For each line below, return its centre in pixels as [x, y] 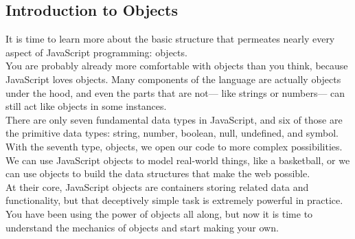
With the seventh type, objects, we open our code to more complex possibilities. [174, 146]
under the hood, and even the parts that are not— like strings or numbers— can [175, 92]
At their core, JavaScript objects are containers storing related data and [157, 186]
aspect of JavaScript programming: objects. [96, 52]
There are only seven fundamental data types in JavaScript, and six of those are [174, 119]
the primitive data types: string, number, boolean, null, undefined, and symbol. [172, 133]
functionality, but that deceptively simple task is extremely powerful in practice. [174, 200]
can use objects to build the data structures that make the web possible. [158, 173]
